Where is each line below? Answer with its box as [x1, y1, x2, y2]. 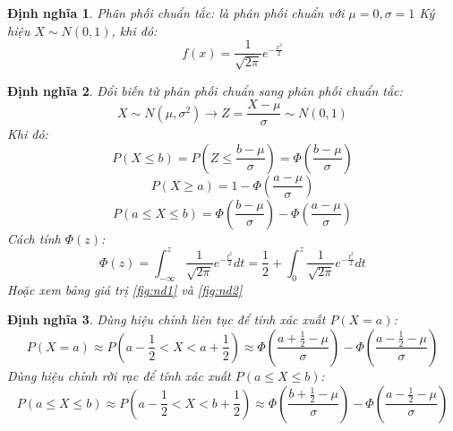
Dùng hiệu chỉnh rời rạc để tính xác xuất [7, 366, 231, 384]
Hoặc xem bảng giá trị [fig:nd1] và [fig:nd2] [7, 280, 243, 298]
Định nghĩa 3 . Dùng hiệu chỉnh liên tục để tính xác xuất [7, 310, 326, 329]
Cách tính [7, 228, 61, 247]
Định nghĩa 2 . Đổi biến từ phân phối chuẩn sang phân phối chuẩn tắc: [7, 81, 403, 99]
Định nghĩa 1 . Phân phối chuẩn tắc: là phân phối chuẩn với [7, 4, 345, 22]
